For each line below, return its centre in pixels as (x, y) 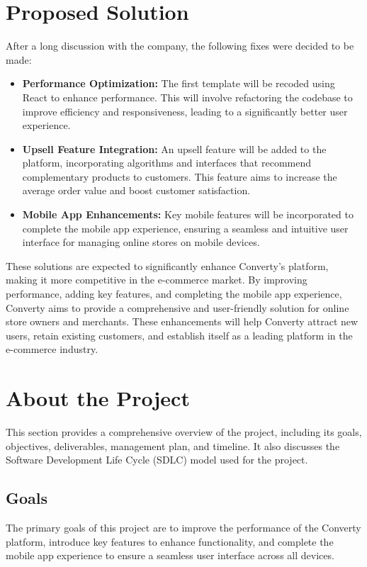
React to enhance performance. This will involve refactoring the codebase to (187, 97)
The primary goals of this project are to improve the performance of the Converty (183, 528)
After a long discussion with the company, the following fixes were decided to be (180, 46)
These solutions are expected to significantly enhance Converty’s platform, (167, 265)
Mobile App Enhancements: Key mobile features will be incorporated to (188, 214)
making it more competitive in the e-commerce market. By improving (157, 280)
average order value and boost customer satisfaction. (136, 190)
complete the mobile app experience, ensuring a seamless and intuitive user (185, 228)
